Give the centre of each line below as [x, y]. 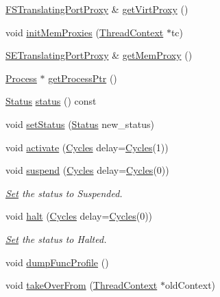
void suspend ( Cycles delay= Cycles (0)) [87, 170]
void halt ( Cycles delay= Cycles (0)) [79, 216]
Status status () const [51, 101]
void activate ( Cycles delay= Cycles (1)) [87, 147]
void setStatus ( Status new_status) [80, 124]
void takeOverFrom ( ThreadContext [82, 285]
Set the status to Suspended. [64, 193]
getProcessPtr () [83, 78]
